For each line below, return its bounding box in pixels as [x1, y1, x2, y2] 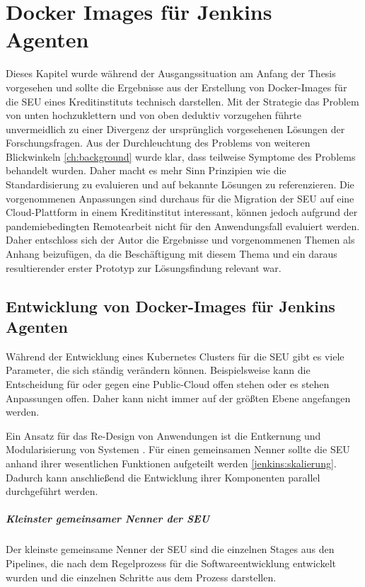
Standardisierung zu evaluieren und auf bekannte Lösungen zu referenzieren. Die [6, 177, 354, 192]
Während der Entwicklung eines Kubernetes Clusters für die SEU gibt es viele [6, 348, 344, 363]
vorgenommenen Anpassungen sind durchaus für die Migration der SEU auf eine [6, 190, 354, 205]
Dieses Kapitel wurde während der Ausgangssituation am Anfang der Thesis [6, 66, 336, 81]
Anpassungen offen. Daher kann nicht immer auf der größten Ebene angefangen [6, 390, 351, 405]
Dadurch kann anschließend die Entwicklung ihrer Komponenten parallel [6, 469, 320, 484]
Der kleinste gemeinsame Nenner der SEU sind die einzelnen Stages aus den [6, 542, 335, 557]
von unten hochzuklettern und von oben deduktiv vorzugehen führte [6, 108, 301, 122]
